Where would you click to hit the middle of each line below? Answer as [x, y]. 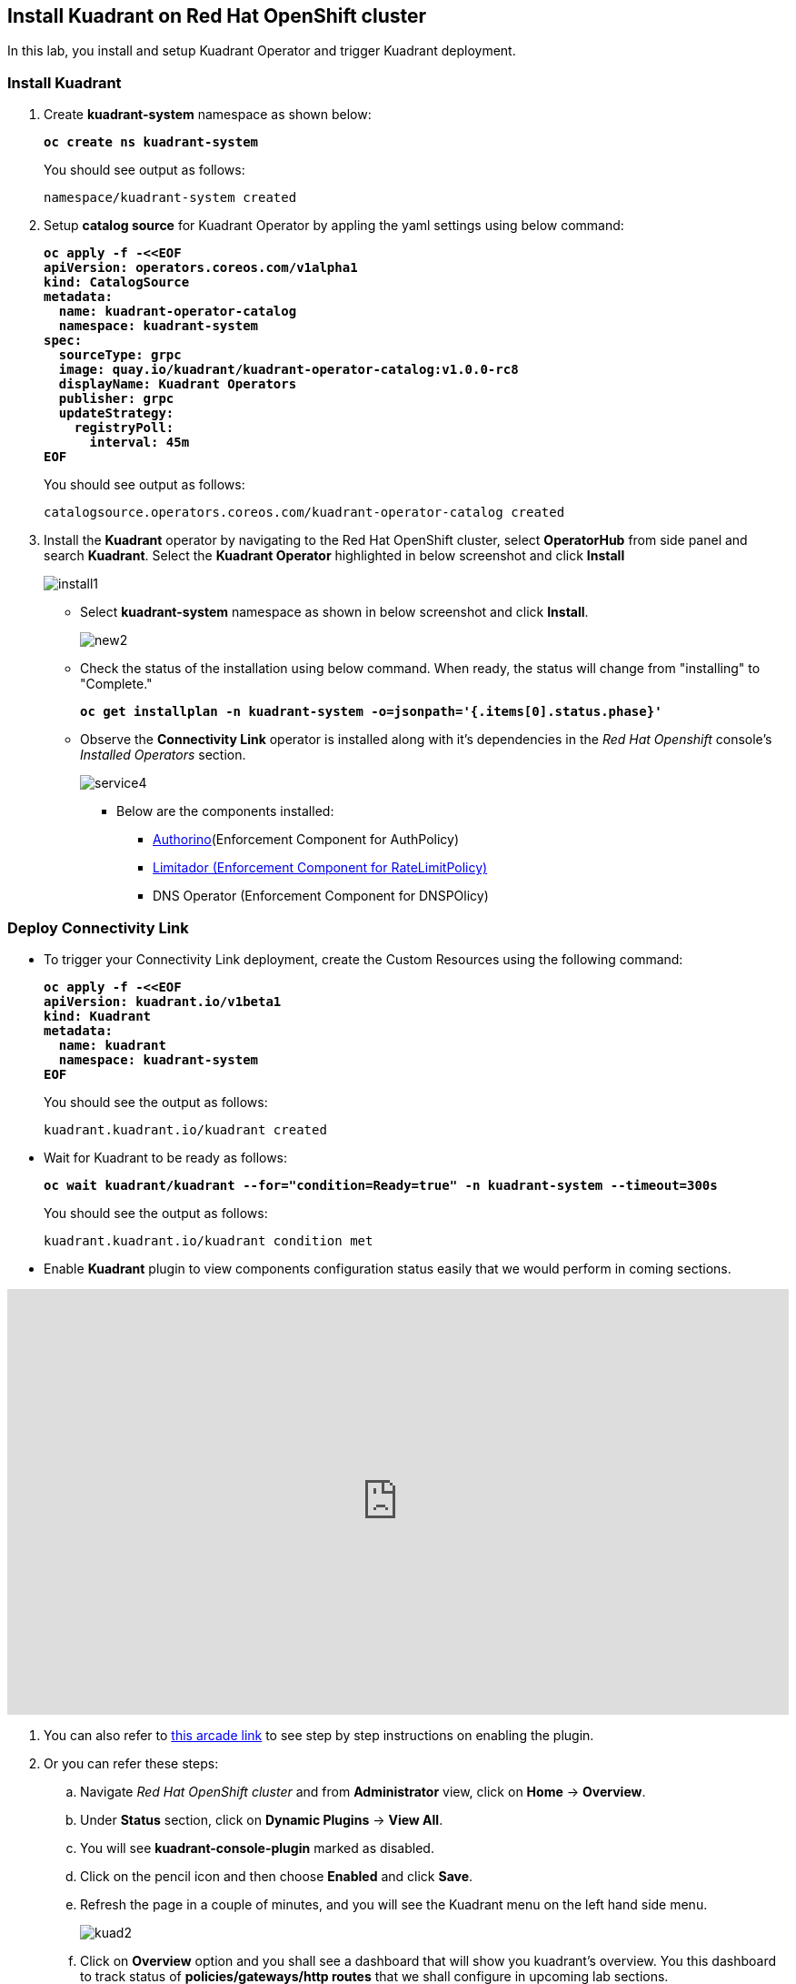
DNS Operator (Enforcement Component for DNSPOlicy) [321, 896]
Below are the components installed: [225, 811]
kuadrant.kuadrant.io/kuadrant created [185, 1129]
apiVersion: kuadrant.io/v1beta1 [163, 1001]
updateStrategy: [116, 413]
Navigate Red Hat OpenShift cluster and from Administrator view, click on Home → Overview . [363, 1791]
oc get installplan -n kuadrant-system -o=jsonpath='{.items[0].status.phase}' [371, 712]
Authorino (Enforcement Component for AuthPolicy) [306, 840]
